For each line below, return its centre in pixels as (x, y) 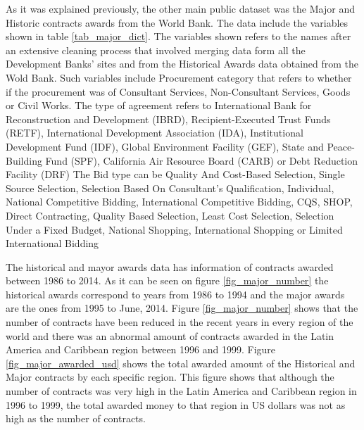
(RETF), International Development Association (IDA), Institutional (155, 133)
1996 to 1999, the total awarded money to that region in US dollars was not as (176, 404)
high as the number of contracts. (76, 418)
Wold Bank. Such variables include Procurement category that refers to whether (179, 77)
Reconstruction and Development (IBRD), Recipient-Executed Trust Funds (168, 119)
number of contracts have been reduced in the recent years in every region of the (180, 322)
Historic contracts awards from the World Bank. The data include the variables (177, 22)
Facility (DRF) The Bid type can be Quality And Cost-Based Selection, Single (175, 174)
